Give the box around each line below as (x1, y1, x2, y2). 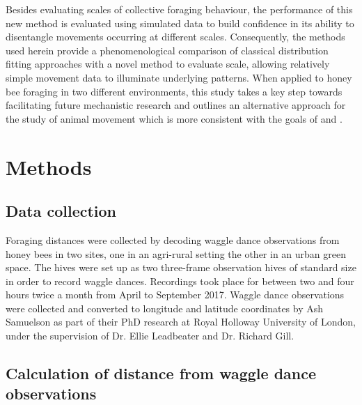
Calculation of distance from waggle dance (6, 362, 317, 384)
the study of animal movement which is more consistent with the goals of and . (6, 111, 343, 125)
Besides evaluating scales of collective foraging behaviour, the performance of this (6, 2, 353, 16)
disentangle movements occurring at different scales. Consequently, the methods (6, 29, 345, 44)
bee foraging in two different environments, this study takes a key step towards (6, 84, 343, 98)
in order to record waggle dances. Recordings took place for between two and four (6, 273, 354, 288)
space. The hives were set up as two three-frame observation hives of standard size (6, 260, 356, 275)
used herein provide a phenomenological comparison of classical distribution (6, 43, 329, 57)
